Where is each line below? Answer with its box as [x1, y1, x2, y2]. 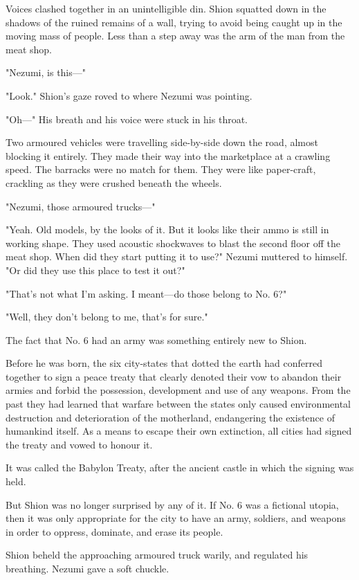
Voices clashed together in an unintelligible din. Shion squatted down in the [6, 1, 326, 15]
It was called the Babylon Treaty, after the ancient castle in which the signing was [6, 460, 354, 475]
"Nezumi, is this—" [6, 65, 86, 80]
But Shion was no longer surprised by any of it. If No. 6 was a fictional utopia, [6, 497, 339, 511]
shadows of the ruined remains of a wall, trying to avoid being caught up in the [6, 15, 342, 29]
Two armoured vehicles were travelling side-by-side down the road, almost [6, 135, 318, 149]
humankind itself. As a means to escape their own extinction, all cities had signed [6, 424, 352, 438]
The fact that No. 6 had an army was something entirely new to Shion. [6, 332, 307, 347]
